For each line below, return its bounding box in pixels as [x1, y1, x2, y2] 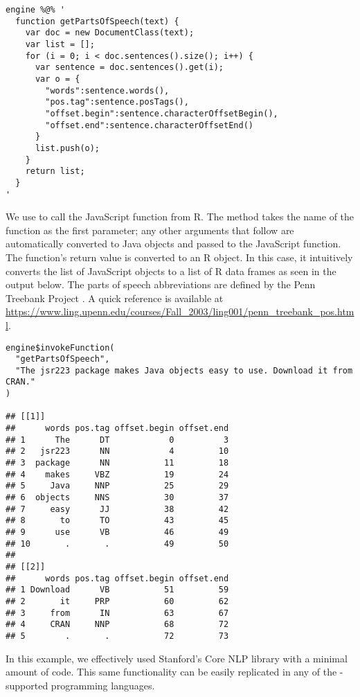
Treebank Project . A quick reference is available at [6, 290, 224, 305]
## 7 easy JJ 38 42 [6, 504, 229, 514]
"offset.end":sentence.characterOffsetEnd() [45, 120, 253, 130]
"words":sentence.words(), [45, 85, 170, 96]
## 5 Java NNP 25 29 [6, 481, 229, 491]
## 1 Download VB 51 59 [6, 585, 229, 595]
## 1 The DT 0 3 [6, 434, 229, 445]
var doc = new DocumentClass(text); [25, 28, 195, 38]
